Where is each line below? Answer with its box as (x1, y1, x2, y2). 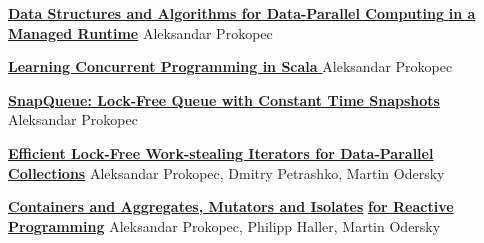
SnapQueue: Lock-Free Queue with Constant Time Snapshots (8, 89, 440, 110)
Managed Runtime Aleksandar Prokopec (8, 22, 273, 43)
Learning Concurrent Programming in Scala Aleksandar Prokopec (8, 56, 453, 77)
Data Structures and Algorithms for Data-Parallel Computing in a (8, 3, 476, 23)
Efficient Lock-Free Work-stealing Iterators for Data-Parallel (8, 142, 434, 163)
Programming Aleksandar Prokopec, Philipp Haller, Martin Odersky (8, 215, 441, 236)
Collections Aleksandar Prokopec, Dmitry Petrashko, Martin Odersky (8, 162, 445, 183)
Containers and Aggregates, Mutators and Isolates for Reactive (8, 196, 454, 217)
